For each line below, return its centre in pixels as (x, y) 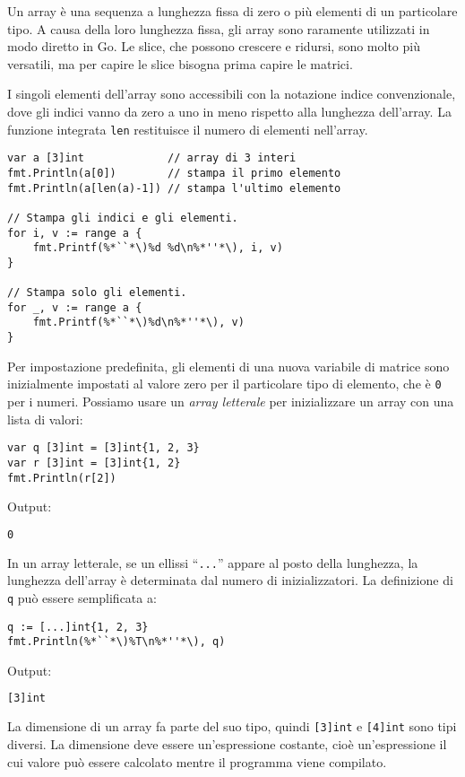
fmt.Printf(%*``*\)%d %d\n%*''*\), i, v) (158, 248)
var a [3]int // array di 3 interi (152, 158)
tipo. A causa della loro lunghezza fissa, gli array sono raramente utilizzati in (219, 28)
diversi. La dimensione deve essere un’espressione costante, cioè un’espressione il (227, 743)
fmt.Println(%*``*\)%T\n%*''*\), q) (116, 642)
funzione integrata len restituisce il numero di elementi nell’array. (188, 129)
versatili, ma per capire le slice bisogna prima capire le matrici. (180, 63)
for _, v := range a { (75, 307)
